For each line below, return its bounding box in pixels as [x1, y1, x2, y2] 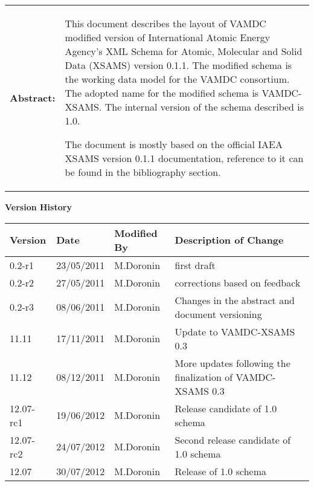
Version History [5, 201, 72, 213]
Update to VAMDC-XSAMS [175, 324, 295, 339]
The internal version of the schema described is [104, 100, 304, 114]
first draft [175, 258, 216, 272]
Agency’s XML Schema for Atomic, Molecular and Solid [65, 44, 303, 58]
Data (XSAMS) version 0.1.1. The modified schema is [65, 58, 292, 72]
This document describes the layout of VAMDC [65, 16, 266, 30]
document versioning [175, 306, 262, 321]
